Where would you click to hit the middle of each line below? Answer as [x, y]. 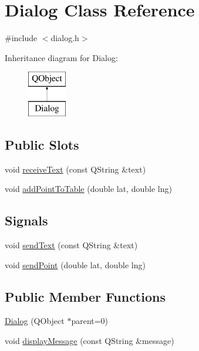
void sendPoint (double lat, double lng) [75, 264]
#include [21, 38]
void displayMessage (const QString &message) [90, 341]
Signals [26, 220]
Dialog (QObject [35, 321]
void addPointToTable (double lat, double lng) [88, 189]
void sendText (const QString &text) [71, 245]
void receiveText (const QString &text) [75, 169]
